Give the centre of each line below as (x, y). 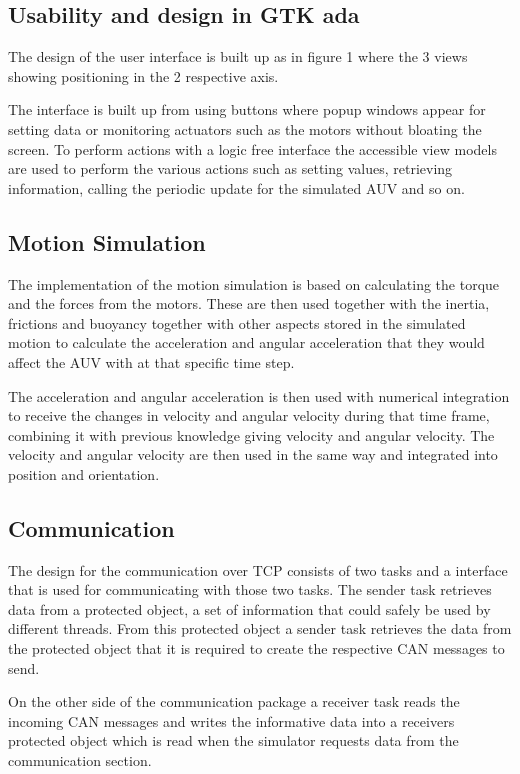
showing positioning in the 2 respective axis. (143, 75)
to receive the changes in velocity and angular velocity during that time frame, (249, 415)
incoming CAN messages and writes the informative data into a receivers (231, 720)
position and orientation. (84, 473)
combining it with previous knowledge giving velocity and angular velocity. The (251, 434)
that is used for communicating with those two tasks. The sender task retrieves (250, 589)
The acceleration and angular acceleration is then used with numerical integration (259, 395)
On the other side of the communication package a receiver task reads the (234, 701)
